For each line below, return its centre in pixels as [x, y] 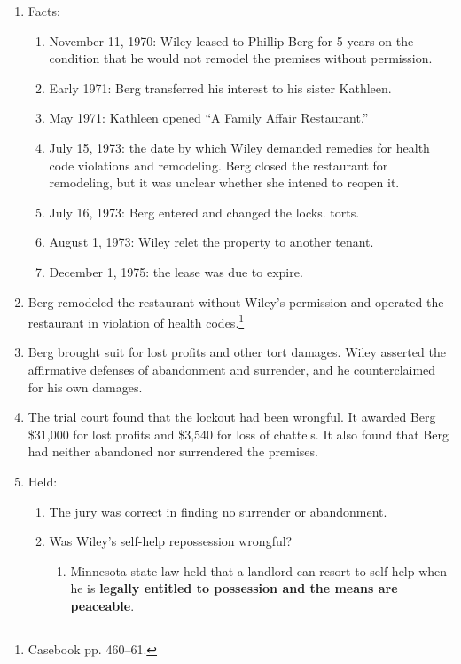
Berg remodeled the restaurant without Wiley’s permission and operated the [236, 301]
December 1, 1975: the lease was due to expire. [176, 271]
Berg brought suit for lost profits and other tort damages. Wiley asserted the [237, 352]
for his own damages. [85, 387]
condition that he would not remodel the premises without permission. [241, 58]
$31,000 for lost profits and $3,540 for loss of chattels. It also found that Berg [238, 434]
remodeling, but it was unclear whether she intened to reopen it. [224, 182]
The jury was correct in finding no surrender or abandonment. [218, 511]
